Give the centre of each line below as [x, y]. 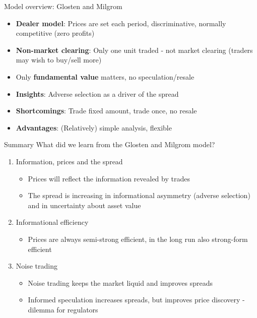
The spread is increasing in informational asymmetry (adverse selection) [139, 195]
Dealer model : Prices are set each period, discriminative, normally [121, 23]
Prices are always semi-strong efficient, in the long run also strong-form [138, 239]
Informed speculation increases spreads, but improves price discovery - [136, 300]
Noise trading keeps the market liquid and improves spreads [120, 282]
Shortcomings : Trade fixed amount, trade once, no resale [106, 111]
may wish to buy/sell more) [59, 60]
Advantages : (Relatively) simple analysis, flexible [94, 127]
